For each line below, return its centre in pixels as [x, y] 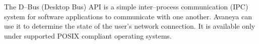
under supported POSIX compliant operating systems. [88, 35]
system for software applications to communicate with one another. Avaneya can [128, 16]
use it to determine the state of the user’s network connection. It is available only [130, 26]
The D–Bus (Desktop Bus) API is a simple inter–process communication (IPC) [126, 6]
